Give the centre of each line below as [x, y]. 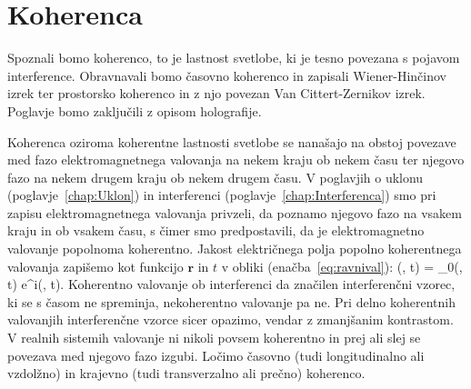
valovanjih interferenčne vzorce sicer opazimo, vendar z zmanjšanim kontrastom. [230, 319]
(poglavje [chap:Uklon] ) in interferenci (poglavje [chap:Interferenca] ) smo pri [222, 195]
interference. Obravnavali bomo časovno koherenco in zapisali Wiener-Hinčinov [227, 75]
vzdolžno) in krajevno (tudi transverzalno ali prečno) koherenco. [186, 373]
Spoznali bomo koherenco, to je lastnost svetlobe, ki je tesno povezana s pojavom [234, 58]
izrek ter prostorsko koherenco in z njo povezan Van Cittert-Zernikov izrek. [216, 93]
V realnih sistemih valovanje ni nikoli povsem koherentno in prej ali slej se [214, 338]
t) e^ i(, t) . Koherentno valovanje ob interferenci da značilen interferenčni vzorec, [231, 284]
